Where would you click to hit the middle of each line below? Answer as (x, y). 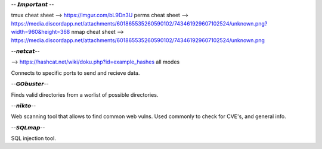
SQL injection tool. (33, 138)
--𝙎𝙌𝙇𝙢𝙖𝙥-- (28, 127)
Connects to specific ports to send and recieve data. (75, 73)
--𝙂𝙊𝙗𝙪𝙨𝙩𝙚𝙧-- (30, 84)
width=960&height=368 (41, 32)
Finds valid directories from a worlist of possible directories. (85, 94)
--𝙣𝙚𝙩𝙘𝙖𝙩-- (25, 51)
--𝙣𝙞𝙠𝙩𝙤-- (24, 105)
